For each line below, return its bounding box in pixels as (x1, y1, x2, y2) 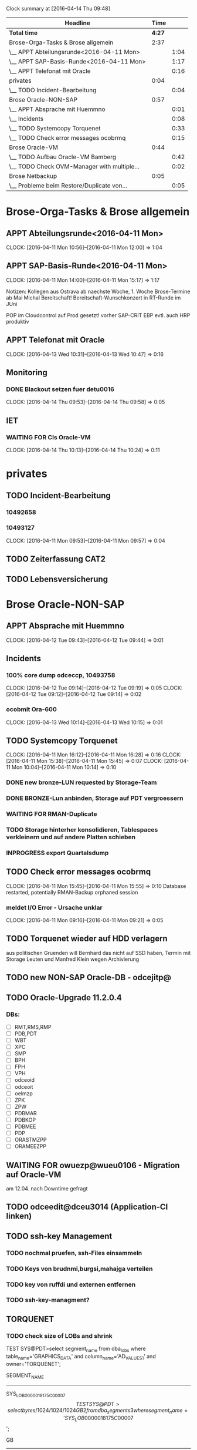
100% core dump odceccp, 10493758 (6, 671, 116, 679)
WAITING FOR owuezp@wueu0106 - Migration (6, 1160, 180, 1170)
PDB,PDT (14, 1030, 37, 1037)
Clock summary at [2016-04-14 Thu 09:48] (6, 5, 110, 12)
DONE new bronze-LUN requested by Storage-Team (6, 778, 157, 786)
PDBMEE (14, 1123, 36, 1130)
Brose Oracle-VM (9, 143, 59, 152)
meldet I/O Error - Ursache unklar (6, 903, 103, 911)
